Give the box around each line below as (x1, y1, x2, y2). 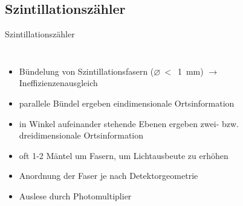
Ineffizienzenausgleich (19, 76, 98, 89)
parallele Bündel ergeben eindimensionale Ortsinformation (19, 96, 235, 109)
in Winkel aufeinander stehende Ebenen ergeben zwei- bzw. (19, 117, 239, 130)
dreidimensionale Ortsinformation (19, 129, 144, 142)
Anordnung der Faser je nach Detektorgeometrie (19, 169, 198, 182)
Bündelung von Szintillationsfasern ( (19, 64, 154, 77)
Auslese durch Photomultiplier (19, 189, 132, 202)
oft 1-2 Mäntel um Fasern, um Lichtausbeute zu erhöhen (19, 149, 228, 161)
